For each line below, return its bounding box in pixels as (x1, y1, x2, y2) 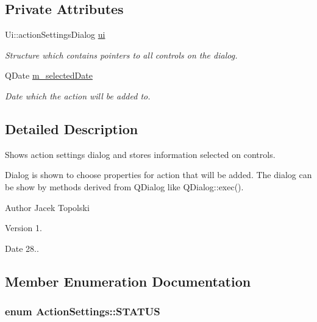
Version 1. (5, 221, 42, 234)
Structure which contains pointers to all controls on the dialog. (5, 48, 238, 61)
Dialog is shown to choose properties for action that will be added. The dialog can (5, 168, 312, 181)
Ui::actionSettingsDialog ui (5, 28, 105, 41)
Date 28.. (5, 241, 39, 254)
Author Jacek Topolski (5, 201, 90, 213)
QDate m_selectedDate (5, 69, 93, 82)
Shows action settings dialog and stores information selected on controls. (5, 148, 276, 160)
